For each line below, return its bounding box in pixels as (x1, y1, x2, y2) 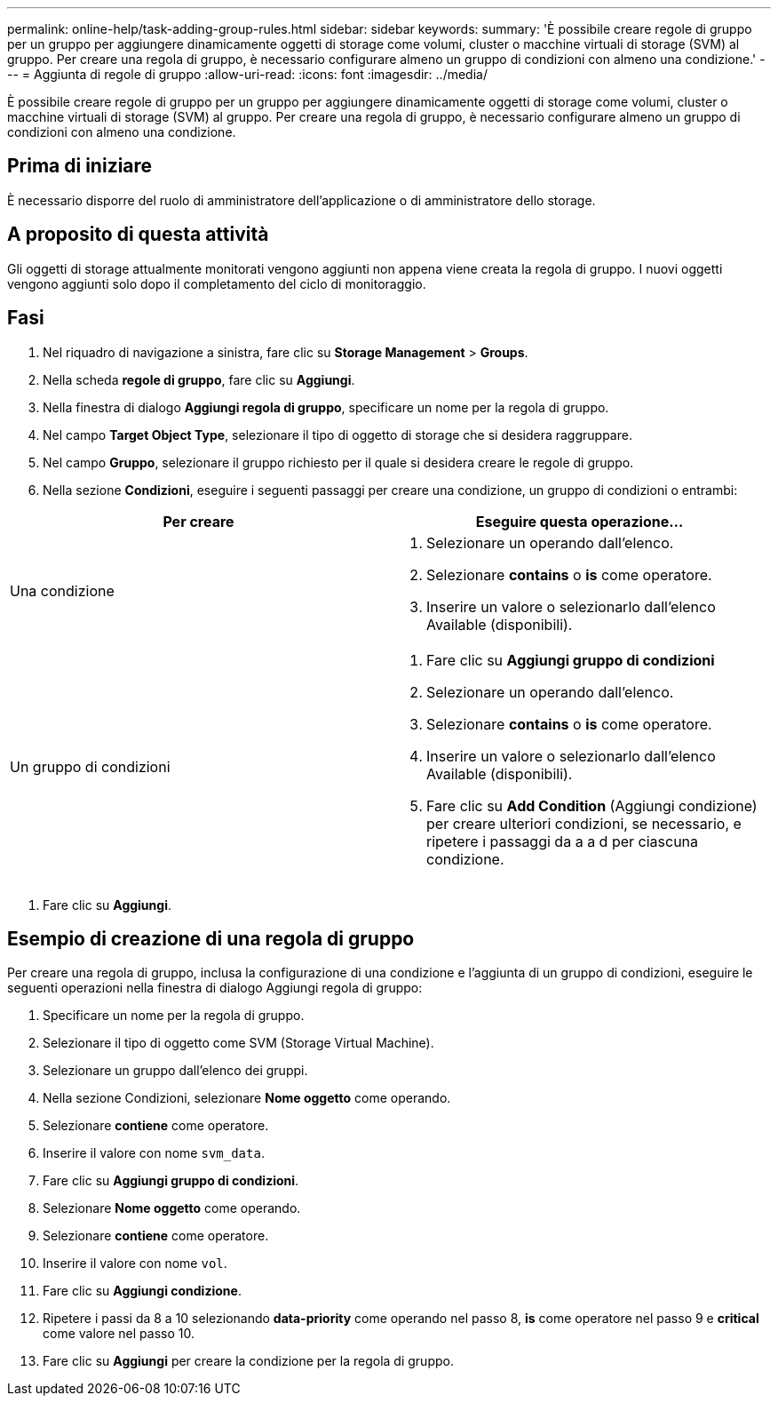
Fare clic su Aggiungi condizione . (43, 1283, 242, 1299)
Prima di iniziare (7, 155, 153, 178)
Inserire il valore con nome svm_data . (43, 1145, 265, 1161)
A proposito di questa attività (7, 223, 269, 246)
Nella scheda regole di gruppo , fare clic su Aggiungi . (43, 371, 355, 387)
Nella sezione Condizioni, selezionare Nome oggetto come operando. (43, 1090, 451, 1106)
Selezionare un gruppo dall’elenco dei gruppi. (43, 1063, 308, 1079)
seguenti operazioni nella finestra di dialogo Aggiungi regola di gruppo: (7, 980, 423, 996)
